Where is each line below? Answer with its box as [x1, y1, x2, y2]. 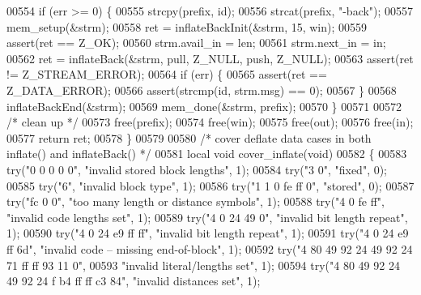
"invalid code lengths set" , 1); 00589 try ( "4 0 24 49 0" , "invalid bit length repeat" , [6, 208, 408, 225]
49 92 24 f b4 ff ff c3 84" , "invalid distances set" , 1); [6, 272, 261, 289]
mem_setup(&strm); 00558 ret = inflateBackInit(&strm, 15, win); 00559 [6, 18, 368, 35]
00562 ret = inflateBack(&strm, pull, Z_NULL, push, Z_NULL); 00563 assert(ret [6, 49, 414, 66]
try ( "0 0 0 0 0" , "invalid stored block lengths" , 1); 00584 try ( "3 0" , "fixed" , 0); [6, 160, 388, 177]
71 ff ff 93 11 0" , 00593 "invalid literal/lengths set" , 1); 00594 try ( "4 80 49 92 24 [6, 256, 400, 273]
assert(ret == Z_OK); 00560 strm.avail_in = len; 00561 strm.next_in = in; [6, 34, 386, 51]
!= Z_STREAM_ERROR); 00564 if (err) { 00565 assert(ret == [6, 66, 327, 83]
